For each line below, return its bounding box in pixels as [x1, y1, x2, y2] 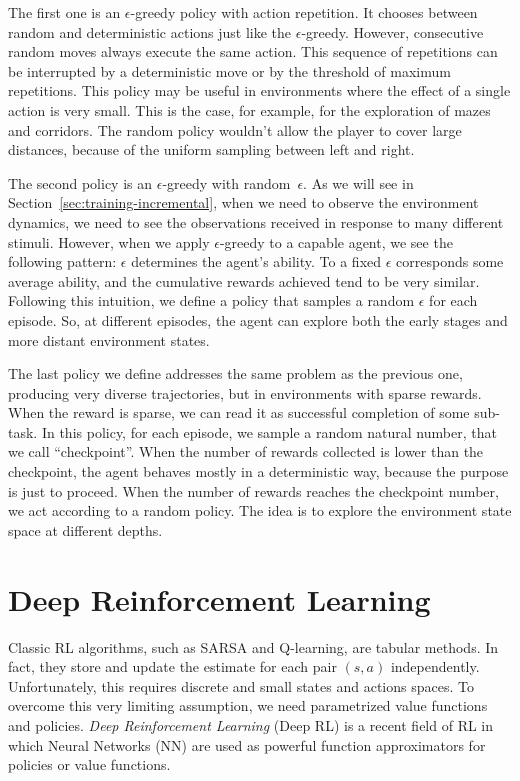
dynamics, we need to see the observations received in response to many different [8, 211, 504, 232]
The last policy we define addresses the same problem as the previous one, [8, 363, 463, 384]
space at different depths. [8, 519, 163, 540]
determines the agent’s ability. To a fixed [131, 251, 382, 272]
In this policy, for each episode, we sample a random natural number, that [41, 421, 497, 442]
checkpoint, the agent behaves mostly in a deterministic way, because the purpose [8, 461, 509, 482]
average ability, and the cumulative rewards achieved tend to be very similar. [8, 270, 480, 291]
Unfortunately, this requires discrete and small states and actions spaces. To [8, 675, 474, 696]
